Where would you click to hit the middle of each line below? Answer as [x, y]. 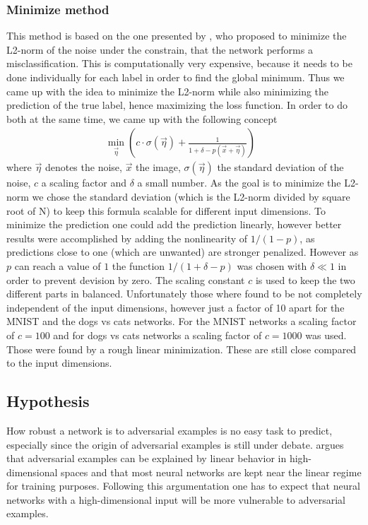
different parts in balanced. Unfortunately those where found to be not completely [184, 294]
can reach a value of [58, 265]
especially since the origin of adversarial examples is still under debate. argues [175, 444]
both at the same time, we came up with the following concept [142, 118]
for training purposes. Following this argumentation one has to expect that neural [183, 486]
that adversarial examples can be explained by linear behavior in [147, 458]
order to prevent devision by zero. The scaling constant [126, 279]
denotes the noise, [83, 167]
